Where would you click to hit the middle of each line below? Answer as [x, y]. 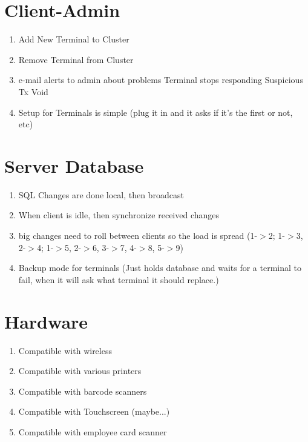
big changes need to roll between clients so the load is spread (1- [138, 235]
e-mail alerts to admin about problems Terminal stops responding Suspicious [161, 80]
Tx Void [33, 91]
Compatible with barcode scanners [83, 391]
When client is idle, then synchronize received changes [119, 215]
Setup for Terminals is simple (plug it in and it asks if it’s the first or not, [156, 112]
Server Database [74, 165]
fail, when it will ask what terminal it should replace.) [119, 279]
